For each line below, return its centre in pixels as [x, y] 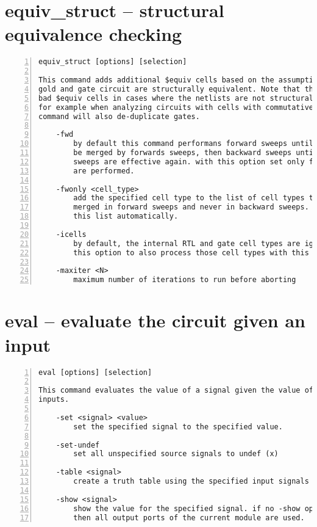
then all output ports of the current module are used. [189, 518]
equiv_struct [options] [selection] [113, 62]
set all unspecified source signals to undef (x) [176, 454]
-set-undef [78, 445]
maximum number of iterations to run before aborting [185, 280]
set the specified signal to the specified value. [178, 427]
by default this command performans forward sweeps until [194, 144]
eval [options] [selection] [95, 372]
